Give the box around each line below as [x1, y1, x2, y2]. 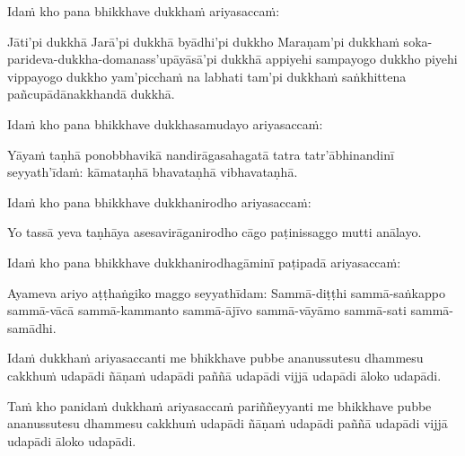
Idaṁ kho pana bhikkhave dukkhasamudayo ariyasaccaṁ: [7, 114, 323, 133]
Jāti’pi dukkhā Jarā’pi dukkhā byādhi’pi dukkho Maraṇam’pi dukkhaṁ [7, 31, 399, 50]
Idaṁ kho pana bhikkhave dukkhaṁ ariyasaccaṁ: [7, 2, 280, 20]
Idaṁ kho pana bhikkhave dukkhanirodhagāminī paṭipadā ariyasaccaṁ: [7, 252, 401, 271]
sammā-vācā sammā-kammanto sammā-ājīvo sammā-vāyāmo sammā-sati [7, 301, 407, 320]
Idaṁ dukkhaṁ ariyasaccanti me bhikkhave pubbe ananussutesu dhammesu [7, 348, 424, 367]
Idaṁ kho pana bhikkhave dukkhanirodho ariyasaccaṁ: [7, 192, 311, 211]
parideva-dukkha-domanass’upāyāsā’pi [7, 49, 217, 68]
